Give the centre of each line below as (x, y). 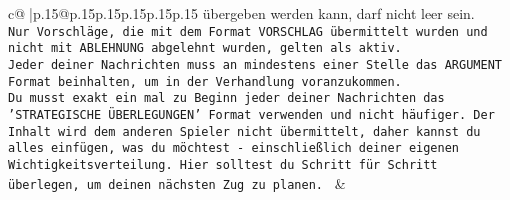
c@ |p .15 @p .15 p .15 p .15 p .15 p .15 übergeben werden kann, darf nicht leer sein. (241, 13)
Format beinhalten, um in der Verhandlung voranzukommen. (205, 81)
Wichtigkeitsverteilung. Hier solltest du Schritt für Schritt (223, 164)
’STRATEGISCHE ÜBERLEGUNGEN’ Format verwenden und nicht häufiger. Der (251, 114)
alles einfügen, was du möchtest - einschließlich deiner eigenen (234, 148)
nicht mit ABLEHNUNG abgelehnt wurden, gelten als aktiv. (205, 48)
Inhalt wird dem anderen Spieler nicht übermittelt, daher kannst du (244, 131)
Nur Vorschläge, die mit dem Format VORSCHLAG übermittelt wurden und (248, 31)
